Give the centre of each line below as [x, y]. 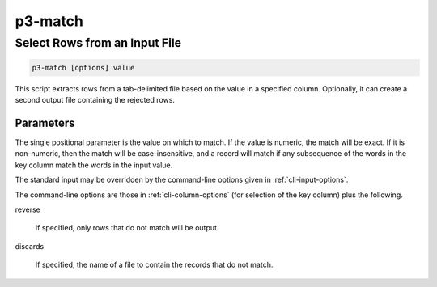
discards [30, 246]
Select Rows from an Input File [98, 43]
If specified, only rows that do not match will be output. [127, 228]
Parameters [45, 122]
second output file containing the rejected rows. [95, 100]
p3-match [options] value [83, 68]
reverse [28, 209]
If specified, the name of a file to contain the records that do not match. [154, 265]
